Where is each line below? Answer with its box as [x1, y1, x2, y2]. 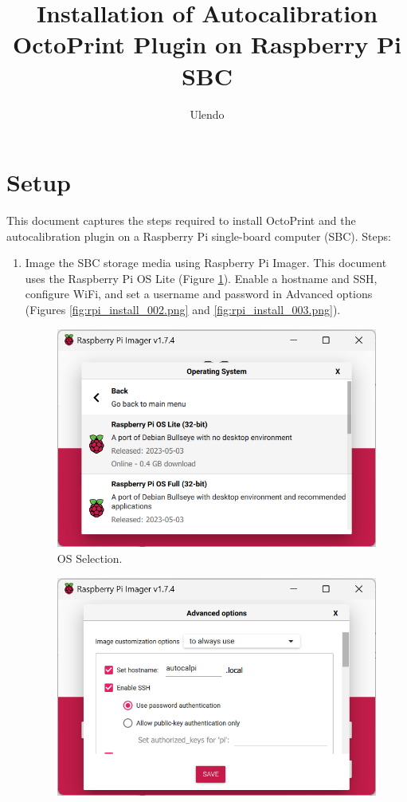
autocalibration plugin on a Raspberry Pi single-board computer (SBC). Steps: [6, 227, 391, 244]
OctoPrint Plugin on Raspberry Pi [13, 28, 401, 61]
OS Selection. [57, 550, 123, 566]
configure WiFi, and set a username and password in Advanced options [25, 285, 373, 302]
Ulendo [190, 105, 225, 122]
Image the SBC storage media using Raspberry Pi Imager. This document [25, 254, 387, 271]
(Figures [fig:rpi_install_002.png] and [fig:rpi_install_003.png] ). [25, 301, 341, 317]
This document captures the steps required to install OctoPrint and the [6, 212, 356, 229]
